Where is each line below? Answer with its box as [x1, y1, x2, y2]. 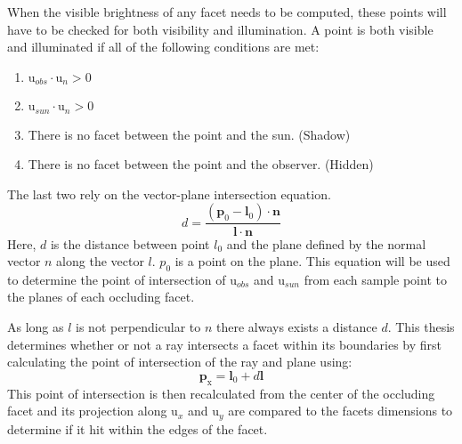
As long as [7, 318, 64, 336]
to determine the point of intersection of [7, 270, 226, 288]
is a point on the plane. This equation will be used [174, 252, 450, 270]
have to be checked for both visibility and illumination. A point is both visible [7, 20, 434, 38]
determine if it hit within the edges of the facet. [7, 419, 268, 438]
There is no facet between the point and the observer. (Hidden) [28, 155, 374, 174]
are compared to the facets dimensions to [228, 401, 453, 420]
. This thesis [387, 318, 455, 336]
